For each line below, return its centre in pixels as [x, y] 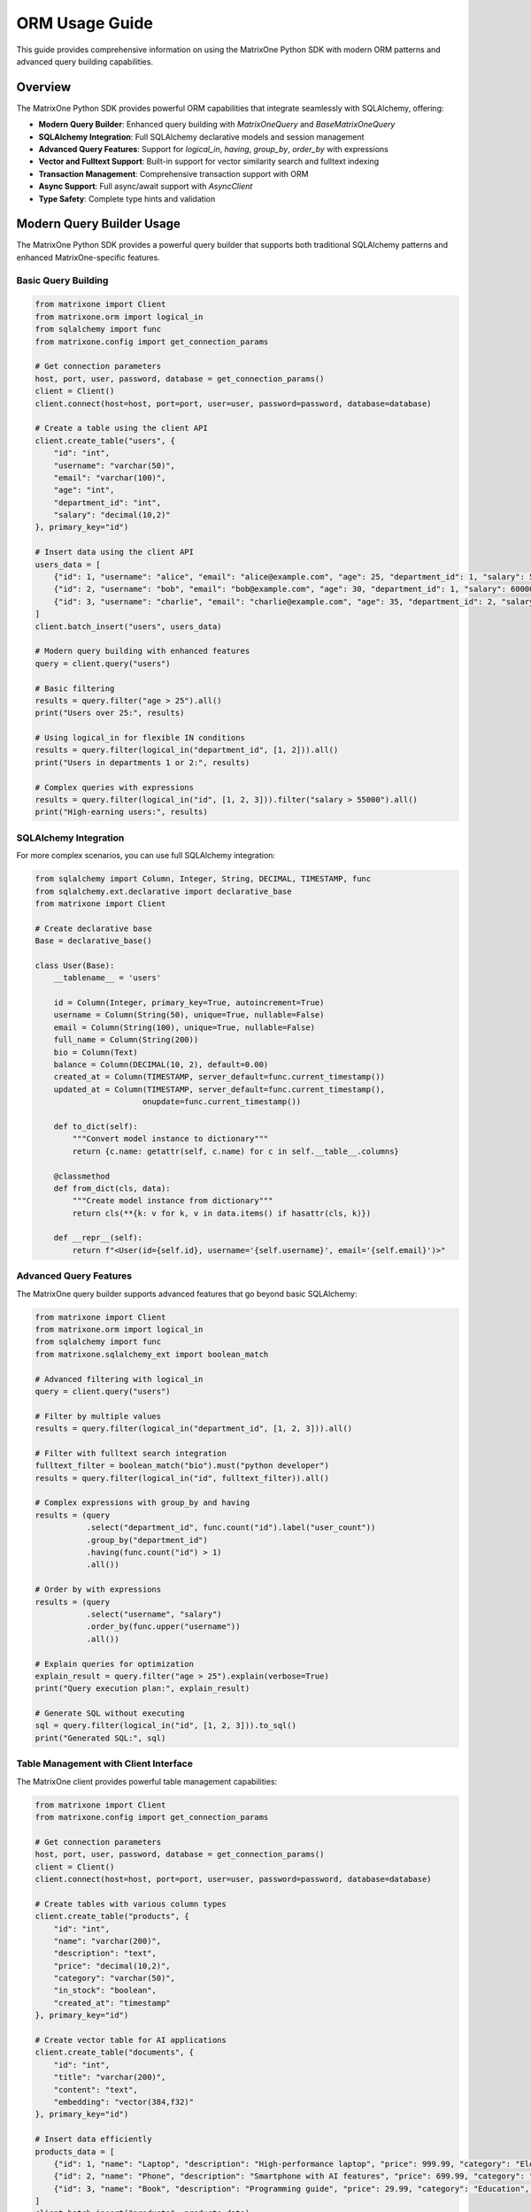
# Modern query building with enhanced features [142, 651]
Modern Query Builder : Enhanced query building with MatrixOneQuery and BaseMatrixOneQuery [217, 125]
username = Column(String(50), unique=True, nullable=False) [189, 1015]
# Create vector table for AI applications [131, 2040]
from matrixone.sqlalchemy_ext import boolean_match [152, 1354]
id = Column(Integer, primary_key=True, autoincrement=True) [189, 1003]
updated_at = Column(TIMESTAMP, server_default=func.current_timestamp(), [219, 1089]
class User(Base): [75, 965]
